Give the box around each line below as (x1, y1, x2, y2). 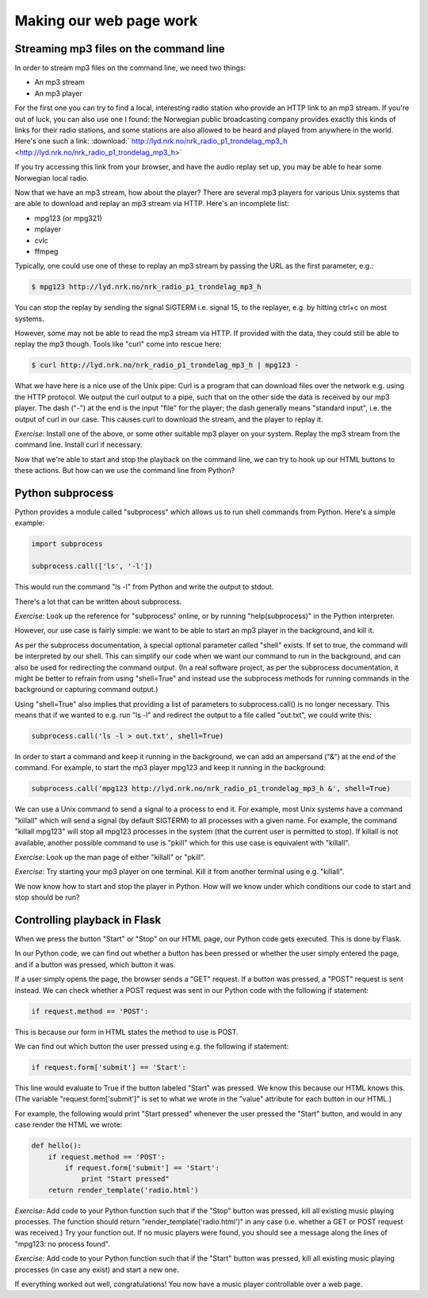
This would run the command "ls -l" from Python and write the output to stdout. (14, 582, 274, 592)
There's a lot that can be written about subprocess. (14, 597, 182, 606)
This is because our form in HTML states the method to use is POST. (14, 1027, 239, 1036)
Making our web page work (14, 12, 198, 29)
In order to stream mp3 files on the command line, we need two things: (14, 63, 246, 73)
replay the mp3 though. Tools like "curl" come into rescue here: (14, 339, 222, 349)
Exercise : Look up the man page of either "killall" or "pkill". (14, 853, 206, 861)
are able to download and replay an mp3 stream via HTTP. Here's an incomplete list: (14, 199, 289, 208)
